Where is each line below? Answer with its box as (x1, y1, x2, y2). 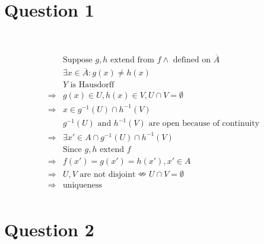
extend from (110, 55, 155, 64)
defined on (173, 55, 211, 64)
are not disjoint (79, 170, 136, 179)
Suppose (62, 55, 93, 64)
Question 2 (4, 217, 94, 242)
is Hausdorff (70, 81, 114, 90)
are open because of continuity (148, 119, 260, 128)
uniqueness (62, 180, 102, 189)
